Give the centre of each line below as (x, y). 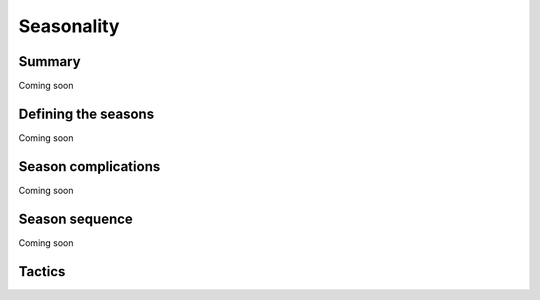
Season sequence (76, 218)
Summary (49, 61)
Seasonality (69, 26)
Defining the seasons (86, 113)
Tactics (42, 271)
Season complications (89, 166)
